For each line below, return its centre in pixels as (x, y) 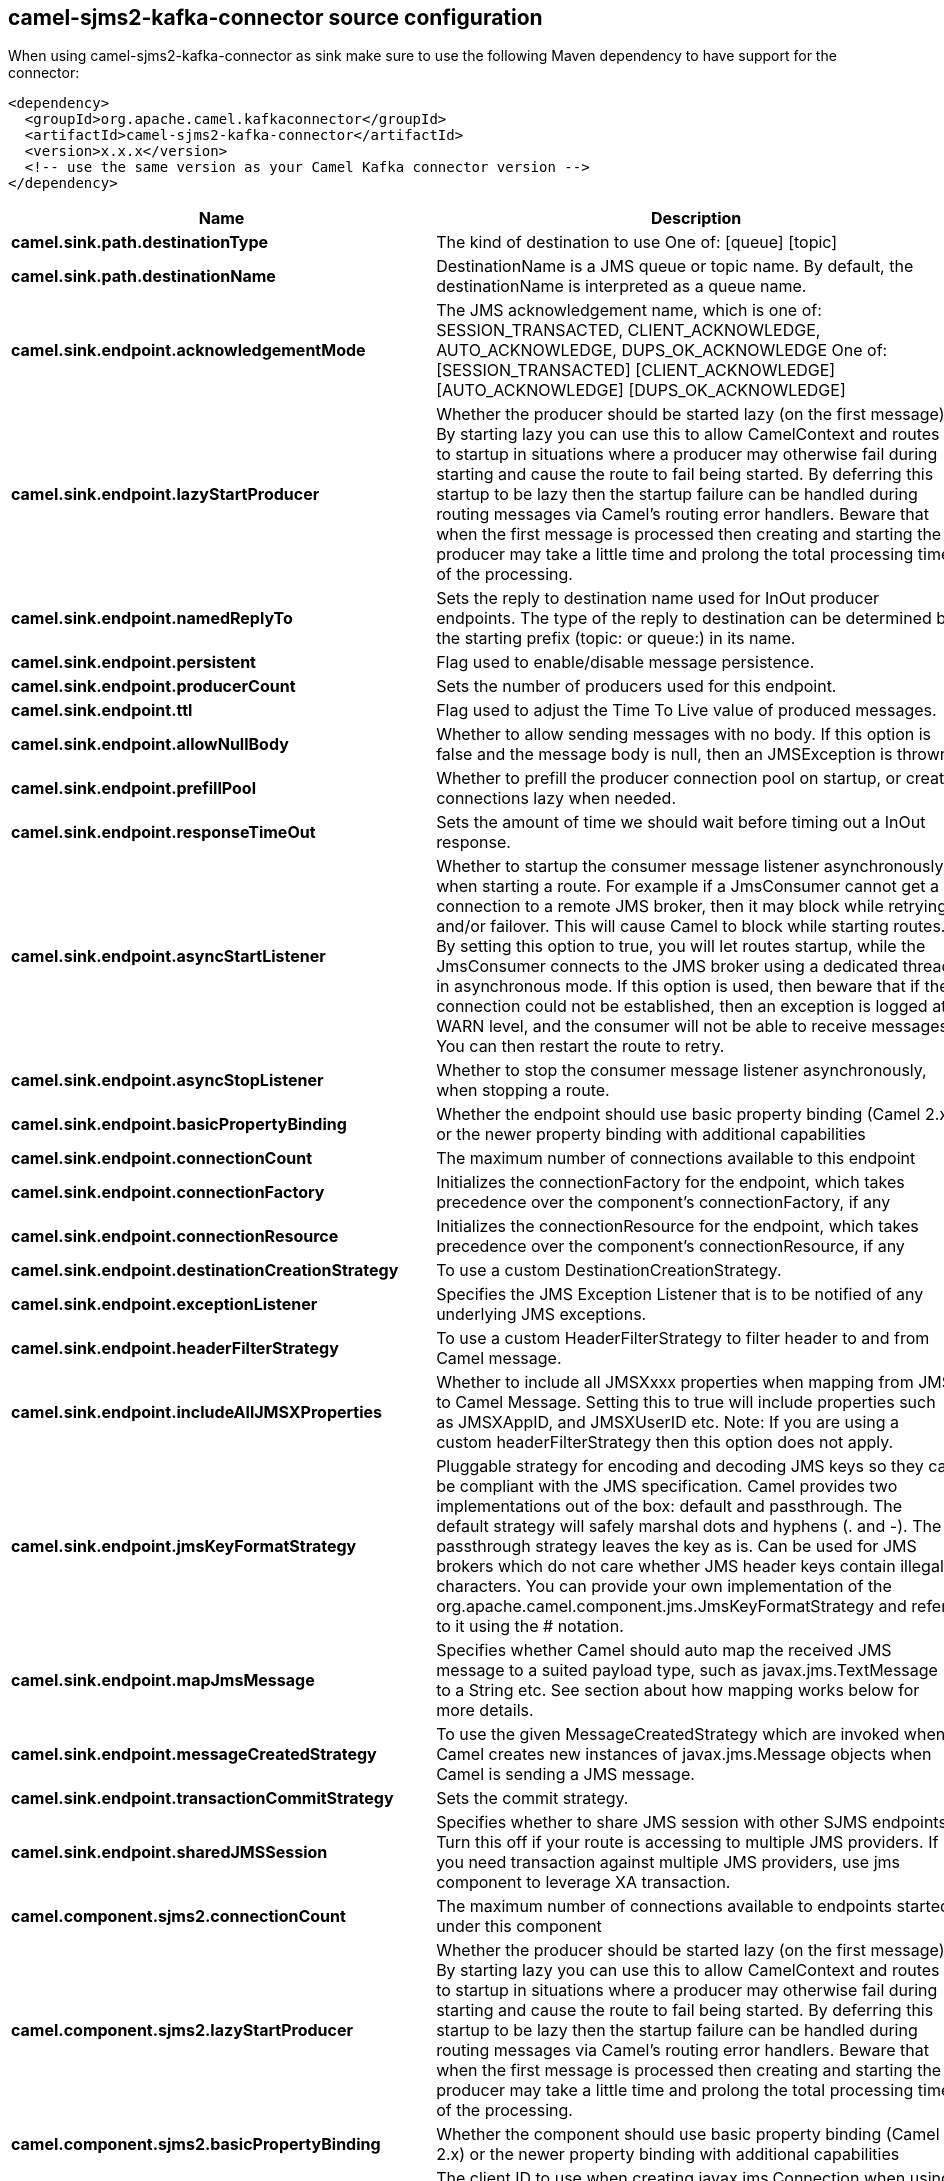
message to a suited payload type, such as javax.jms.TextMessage (687, 1670)
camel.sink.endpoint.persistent (133, 662)
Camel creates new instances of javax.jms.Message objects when (684, 1754)
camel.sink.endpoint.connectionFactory (168, 1192)
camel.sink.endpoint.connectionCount (162, 1158)
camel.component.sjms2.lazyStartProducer (182, 2030)
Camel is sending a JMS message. (565, 1774)
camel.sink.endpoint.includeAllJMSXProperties (197, 1412)
